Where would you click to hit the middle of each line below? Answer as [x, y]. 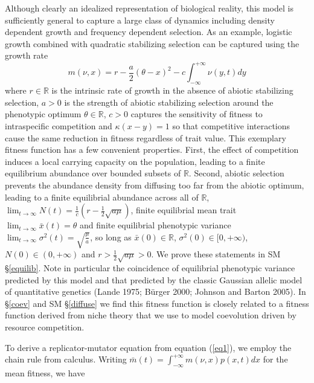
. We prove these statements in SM [216, 254]
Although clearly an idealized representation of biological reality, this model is [149, 8]
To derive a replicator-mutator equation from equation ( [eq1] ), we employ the [148, 347]
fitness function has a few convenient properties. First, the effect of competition [152, 150]
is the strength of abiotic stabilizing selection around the [169, 102]
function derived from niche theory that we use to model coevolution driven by [151, 315]
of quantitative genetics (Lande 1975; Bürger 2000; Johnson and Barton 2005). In [155, 291]
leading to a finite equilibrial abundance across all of [102, 197]
